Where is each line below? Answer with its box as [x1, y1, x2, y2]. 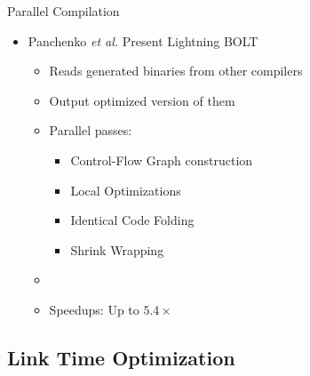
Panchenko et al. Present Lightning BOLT [28, 31, 258, 50]
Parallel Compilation [7, 2, 120, 20]
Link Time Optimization [7, 343, 235, 371]
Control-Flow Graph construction [70, 150, 253, 169]
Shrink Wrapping [70, 240, 164, 259]
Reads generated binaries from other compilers [49, 61, 303, 80]
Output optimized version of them [49, 91, 235, 109]
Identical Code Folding [70, 211, 195, 229]
